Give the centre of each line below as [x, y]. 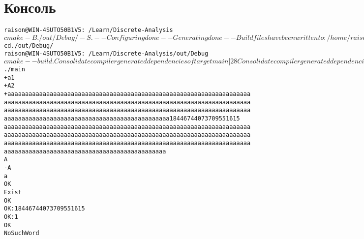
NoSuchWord [22, 233]
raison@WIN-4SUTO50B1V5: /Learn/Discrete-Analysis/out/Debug [106, 54]
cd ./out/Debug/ [29, 45]
